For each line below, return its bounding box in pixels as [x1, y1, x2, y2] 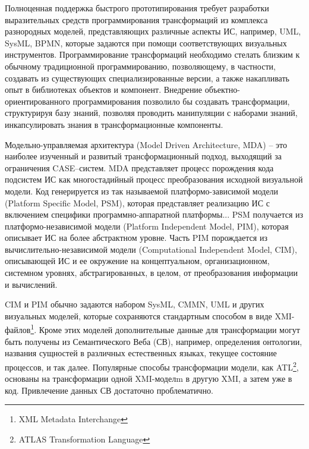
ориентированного [5, 95, 70, 107]
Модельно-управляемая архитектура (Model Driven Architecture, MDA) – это [5, 138, 288, 150]
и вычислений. [5, 278, 58, 290]
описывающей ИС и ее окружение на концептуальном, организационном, [5, 255, 270, 267]
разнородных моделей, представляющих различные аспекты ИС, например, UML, [5, 25, 301, 37]
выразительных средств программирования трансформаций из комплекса [5, 13, 268, 26]
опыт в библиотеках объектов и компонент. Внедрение [5, 83, 203, 96]
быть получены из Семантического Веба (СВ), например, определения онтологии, [5, 335, 302, 347]
